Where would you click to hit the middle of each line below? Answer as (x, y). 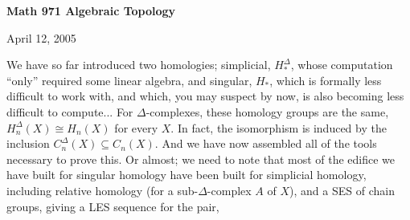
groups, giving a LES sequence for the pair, (113, 206)
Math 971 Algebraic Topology (91, 10)
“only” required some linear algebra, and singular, (129, 80)
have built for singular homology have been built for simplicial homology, (187, 175)
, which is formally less (326, 80)
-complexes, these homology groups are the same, (267, 111)
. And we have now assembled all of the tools (266, 143)
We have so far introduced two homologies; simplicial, (139, 65)
